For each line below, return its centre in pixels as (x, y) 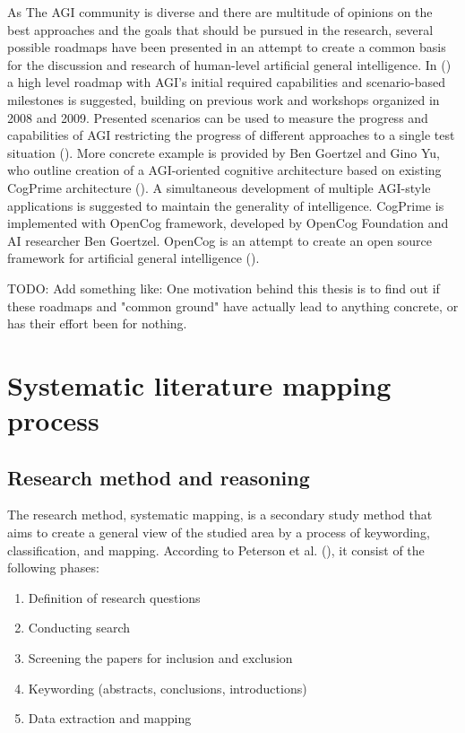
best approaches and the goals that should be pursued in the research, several (220, 29)
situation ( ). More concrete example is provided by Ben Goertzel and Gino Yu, (224, 152)
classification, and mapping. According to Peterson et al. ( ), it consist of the (216, 550)
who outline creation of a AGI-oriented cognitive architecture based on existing (224, 170)
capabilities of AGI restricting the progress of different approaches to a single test (231, 135)
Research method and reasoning (159, 477)
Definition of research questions (114, 597)
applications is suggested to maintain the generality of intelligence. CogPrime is (226, 205)
